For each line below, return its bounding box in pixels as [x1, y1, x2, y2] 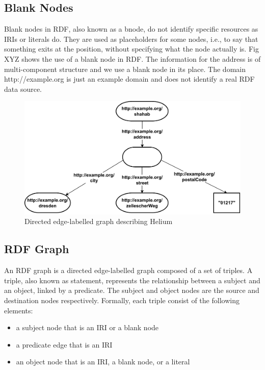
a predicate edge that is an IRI [16, 339, 113, 350]
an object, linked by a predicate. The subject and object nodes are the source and [4, 285, 259, 295]
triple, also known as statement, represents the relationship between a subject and [4, 275, 260, 285]
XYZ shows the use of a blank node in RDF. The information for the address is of [4, 53, 261, 64]
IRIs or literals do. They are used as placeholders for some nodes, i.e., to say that [4, 33, 258, 44]
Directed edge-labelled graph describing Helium [24, 216, 173, 227]
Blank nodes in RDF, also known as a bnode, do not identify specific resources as [4, 23, 258, 34]
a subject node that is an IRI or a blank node [16, 322, 159, 333]
